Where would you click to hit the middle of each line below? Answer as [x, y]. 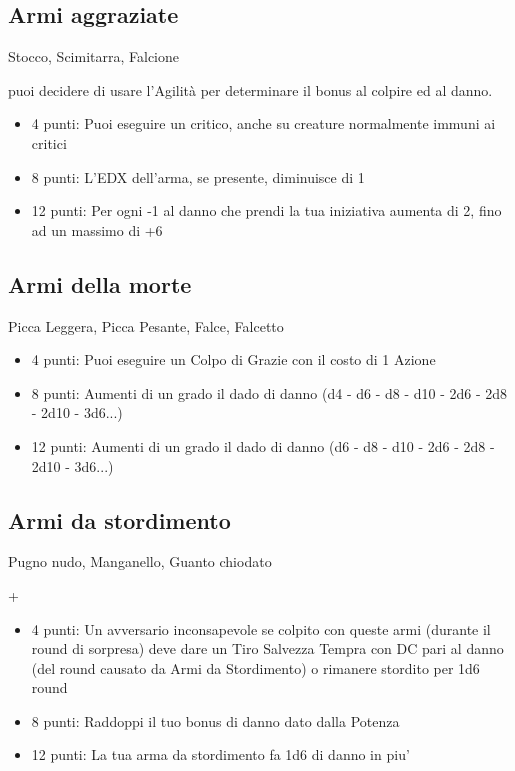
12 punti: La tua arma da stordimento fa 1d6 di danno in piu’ [220, 754]
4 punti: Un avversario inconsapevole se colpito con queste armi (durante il [261, 628]
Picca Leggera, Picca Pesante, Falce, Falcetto [146, 325]
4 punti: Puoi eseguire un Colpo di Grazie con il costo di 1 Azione [233, 359]
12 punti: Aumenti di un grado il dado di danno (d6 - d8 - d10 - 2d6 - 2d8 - [263, 445]
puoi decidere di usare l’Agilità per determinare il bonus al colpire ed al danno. [250, 89]
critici [49, 142]
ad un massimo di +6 [97, 229]
